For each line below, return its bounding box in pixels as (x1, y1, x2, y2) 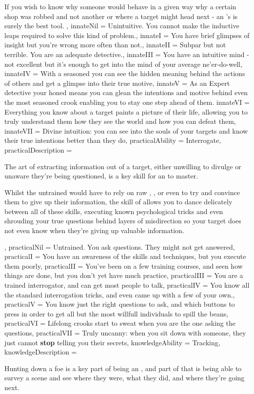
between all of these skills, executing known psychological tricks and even (4, 206, 223, 216)
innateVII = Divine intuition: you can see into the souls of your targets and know (4, 125, 248, 136)
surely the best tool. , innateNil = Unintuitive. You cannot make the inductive (4, 20, 239, 31)
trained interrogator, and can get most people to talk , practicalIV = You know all (4, 280, 250, 290)
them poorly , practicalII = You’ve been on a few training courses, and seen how (4, 260, 243, 271)
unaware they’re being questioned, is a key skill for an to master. (4, 171, 198, 181)
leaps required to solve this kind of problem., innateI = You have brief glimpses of (4, 30, 250, 40)
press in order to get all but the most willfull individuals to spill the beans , (4, 308, 229, 318)
